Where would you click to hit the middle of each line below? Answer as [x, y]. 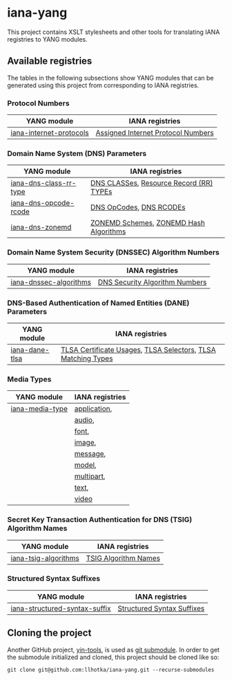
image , [85, 443]
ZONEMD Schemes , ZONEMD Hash [148, 223]
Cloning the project [49, 633]
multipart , [90, 476]
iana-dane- [30, 349]
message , [90, 454]
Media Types [29, 379]
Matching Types [87, 358]
